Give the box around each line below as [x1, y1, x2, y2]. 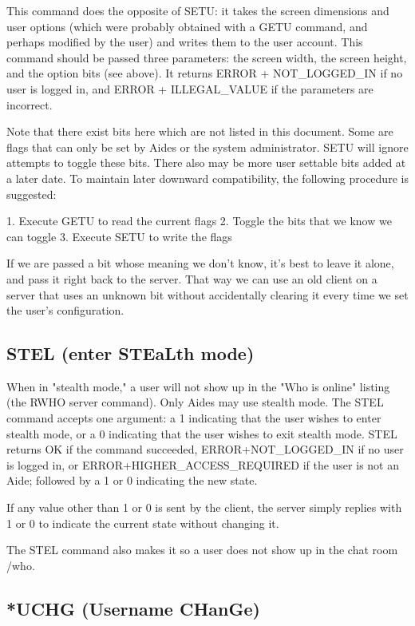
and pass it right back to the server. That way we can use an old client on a [6, 270, 377, 287]
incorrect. [6, 96, 53, 113]
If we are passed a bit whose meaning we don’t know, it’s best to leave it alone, [6, 255, 394, 271]
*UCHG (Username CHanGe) [6, 596, 260, 620]
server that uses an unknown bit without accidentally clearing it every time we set [6, 286, 409, 303]
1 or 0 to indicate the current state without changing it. [6, 514, 279, 531]
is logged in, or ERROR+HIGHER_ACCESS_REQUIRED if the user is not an [6, 456, 399, 473]
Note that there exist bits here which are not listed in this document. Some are [6, 123, 393, 140]
